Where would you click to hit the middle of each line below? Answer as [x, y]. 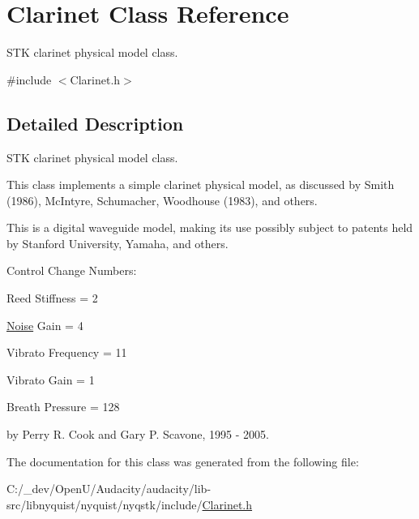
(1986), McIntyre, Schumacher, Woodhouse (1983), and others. [162, 200]
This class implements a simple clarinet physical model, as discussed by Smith [201, 184]
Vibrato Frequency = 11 [67, 352]
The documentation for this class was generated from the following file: [183, 461]
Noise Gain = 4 [45, 325]
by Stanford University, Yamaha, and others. [118, 243]
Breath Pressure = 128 [63, 407]
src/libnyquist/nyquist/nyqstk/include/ [105, 504]
